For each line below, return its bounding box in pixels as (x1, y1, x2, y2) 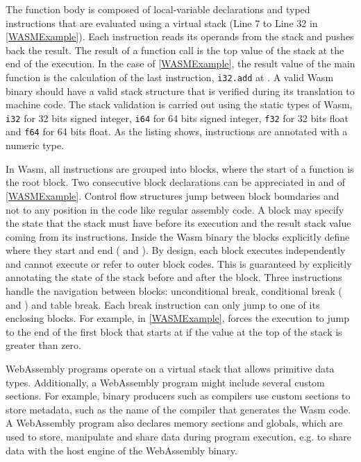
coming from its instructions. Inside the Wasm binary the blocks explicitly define (6, 229, 350, 243)
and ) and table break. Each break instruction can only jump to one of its (6, 297, 320, 311)
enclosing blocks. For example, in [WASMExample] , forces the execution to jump (6, 311, 350, 325)
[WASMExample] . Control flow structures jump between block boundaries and (6, 188, 339, 203)
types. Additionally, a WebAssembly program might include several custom (6, 375, 325, 389)
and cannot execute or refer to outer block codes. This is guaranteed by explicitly (6, 256, 352, 271)
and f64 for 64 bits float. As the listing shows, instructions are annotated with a (6, 124, 348, 139)
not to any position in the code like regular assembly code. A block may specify (6, 202, 344, 216)
